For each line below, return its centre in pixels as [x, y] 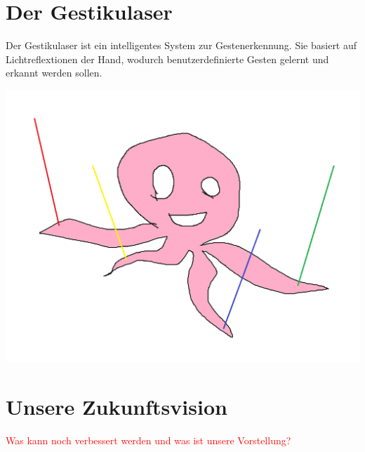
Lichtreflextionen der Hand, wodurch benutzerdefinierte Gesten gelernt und [167, 59]
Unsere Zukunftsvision [117, 407]
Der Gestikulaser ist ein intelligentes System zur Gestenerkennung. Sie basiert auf [181, 45]
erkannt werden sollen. [54, 73]
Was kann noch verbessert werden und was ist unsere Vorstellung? [148, 440]
